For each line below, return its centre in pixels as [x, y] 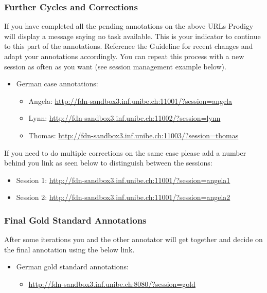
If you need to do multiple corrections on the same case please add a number [125, 152]
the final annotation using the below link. [69, 249]
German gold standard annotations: [72, 267]
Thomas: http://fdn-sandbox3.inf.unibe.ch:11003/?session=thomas [133, 135]
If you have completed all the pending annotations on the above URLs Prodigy [129, 26]
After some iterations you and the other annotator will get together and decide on [133, 239]
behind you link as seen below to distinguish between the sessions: [108, 163]
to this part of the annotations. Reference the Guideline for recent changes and [129, 46]
